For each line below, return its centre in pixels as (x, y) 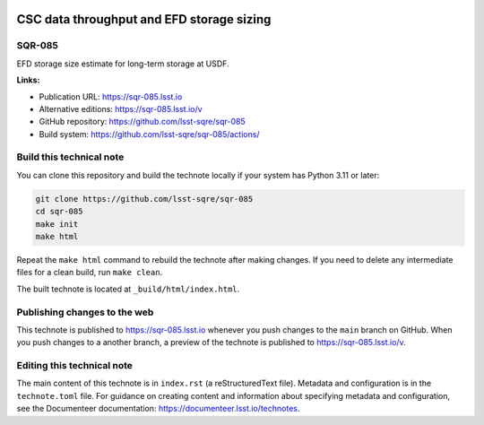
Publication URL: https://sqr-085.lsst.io (111, 96)
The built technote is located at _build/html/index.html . (128, 289)
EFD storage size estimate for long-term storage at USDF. (123, 64)
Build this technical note (70, 157)
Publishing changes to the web (85, 312)
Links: (28, 80)
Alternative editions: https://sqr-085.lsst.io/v (121, 108)
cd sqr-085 (59, 212)
